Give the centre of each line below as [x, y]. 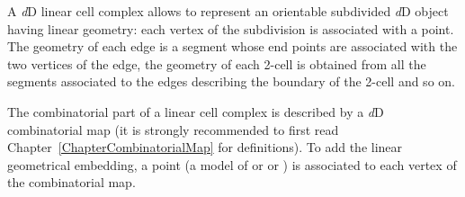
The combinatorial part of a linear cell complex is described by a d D [196, 111]
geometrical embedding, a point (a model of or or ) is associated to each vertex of [232, 164]
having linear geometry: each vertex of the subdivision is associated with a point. [231, 28]
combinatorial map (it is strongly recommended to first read [173, 129]
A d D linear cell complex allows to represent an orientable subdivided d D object [228, 11]
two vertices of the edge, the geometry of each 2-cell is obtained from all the [217, 63]
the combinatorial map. [72, 182]
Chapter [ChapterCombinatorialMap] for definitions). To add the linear [205, 147]
